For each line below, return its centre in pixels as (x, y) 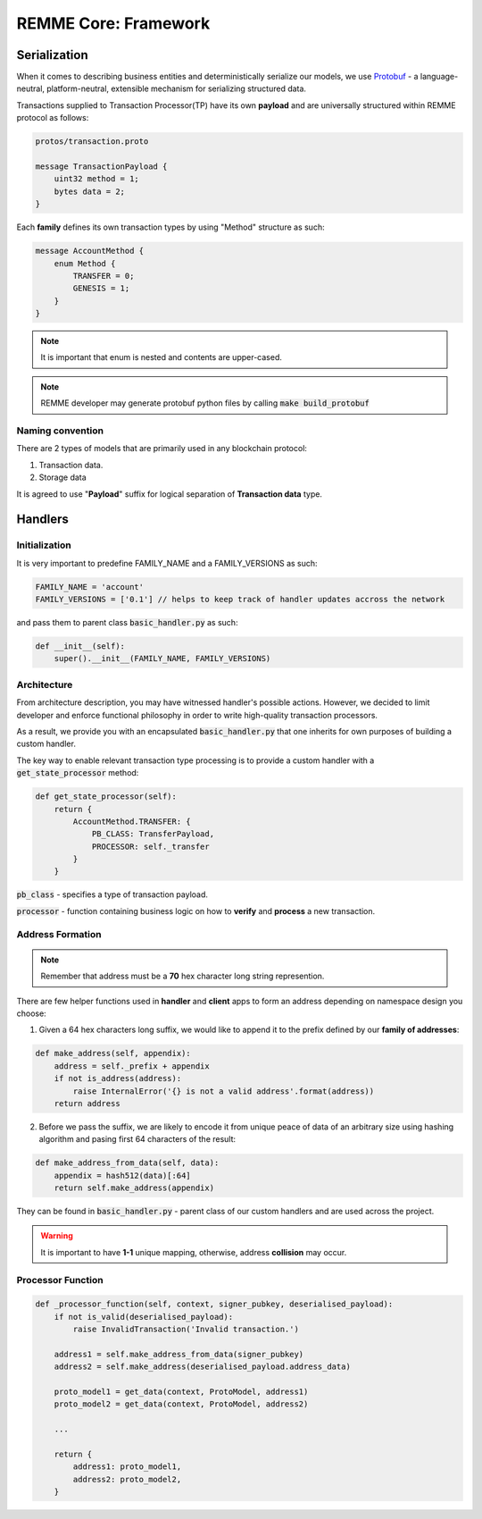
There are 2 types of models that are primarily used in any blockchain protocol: (162, 449)
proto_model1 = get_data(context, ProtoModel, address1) (181, 1392)
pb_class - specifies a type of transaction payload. (112, 894)
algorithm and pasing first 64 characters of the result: (137, 1139)
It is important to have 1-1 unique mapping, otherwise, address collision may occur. (194, 1252)
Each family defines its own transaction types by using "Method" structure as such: (170, 227)
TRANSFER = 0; (104, 276)
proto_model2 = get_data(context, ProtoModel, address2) (181, 1404)
